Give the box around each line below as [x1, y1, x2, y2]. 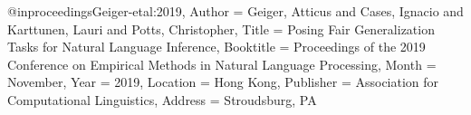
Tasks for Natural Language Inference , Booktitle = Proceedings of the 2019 [7, 37, 426, 56]
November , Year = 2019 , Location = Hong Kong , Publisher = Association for [7, 72, 439, 91]
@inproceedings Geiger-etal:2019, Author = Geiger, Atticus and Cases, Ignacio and [7, 2, 464, 20]
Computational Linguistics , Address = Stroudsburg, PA [7, 90, 317, 109]
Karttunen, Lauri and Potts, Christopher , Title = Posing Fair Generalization [7, 19, 435, 38]
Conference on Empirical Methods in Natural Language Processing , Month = [7, 54, 437, 73]
